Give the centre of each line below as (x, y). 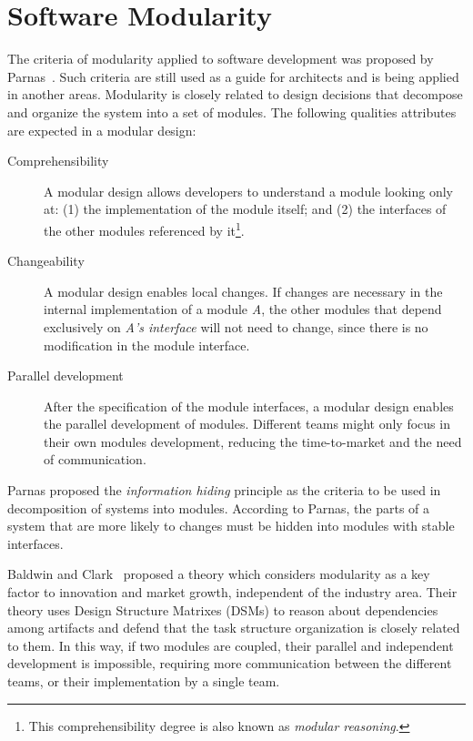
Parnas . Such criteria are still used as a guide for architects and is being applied (233, 76)
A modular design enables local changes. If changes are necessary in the (243, 291)
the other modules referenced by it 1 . (144, 228)
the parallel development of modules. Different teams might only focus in (247, 424)
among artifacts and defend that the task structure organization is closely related (234, 628)
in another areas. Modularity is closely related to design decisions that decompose (235, 94)
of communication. (95, 459)
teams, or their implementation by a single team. (144, 681)
